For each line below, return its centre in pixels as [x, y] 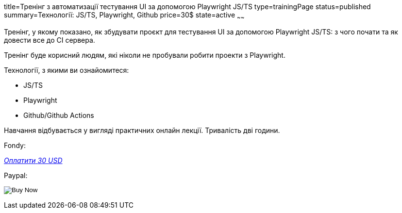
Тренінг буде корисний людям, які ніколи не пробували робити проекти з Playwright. [145, 55]
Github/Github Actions [59, 115]
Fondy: [15, 145]
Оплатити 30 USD [33, 160]
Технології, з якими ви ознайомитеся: [67, 70]
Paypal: [16, 175]
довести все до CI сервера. [50, 40]
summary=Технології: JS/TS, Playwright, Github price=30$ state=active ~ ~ [124, 16]
